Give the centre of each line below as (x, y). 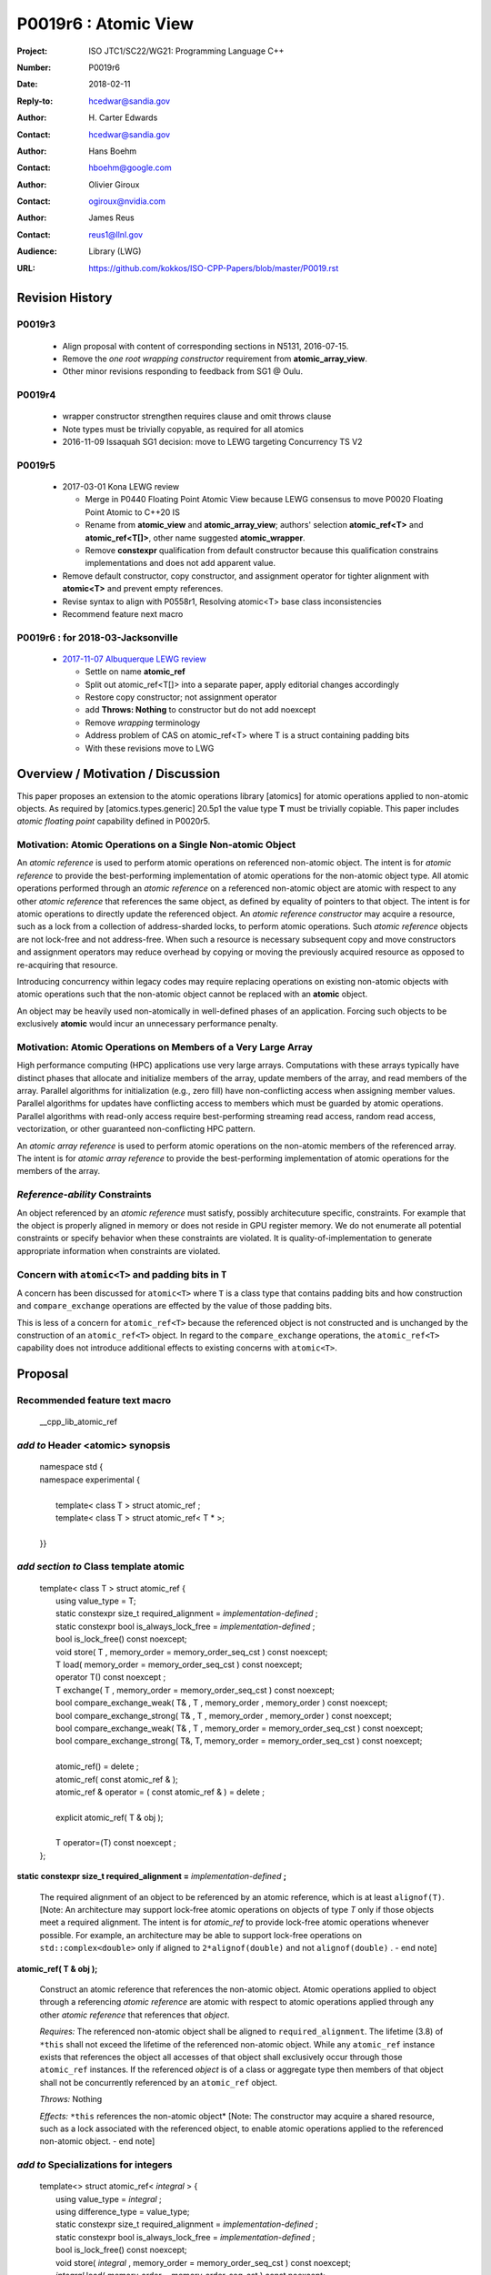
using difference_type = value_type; (123, 2212)
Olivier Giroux (114, 184)
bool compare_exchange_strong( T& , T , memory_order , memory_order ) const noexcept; (224, 1715)
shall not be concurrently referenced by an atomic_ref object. (158, 2082)
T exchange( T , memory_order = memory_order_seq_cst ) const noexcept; (195, 1690)
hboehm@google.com (130, 167)
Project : (32, 51)
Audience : (37, 251)
